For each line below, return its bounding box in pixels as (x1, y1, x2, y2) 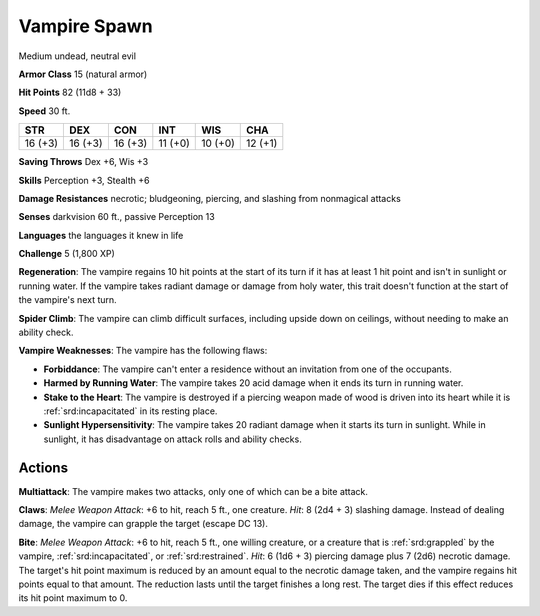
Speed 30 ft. (18, 105, 71, 117)
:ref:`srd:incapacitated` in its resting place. (43, 405, 218, 417)
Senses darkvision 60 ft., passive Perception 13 (18, 211, 215, 223)
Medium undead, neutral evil (18, 50, 137, 62)
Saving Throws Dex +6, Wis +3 (18, 156, 149, 168)
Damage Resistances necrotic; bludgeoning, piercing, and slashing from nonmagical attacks (18, 192, 402, 204)
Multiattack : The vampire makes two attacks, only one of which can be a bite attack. (18, 485, 369, 497)
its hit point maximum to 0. (18, 592, 128, 604)
